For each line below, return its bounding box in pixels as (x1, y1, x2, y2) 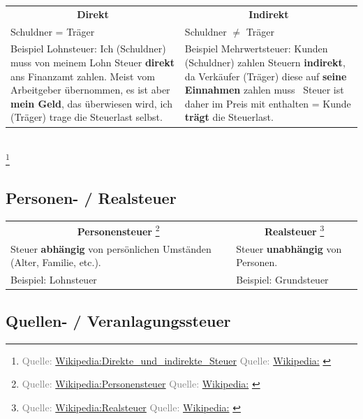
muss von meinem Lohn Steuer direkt (10, 55, 175, 70)
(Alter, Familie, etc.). (10, 255, 101, 270)
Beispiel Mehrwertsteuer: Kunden (184, 41, 328, 56)
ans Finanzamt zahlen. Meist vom (10, 68, 155, 83)
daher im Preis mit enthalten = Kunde (184, 96, 351, 110)
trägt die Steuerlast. (184, 110, 274, 124)
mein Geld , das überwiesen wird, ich (10, 96, 172, 110)
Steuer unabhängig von (236, 241, 342, 256)
